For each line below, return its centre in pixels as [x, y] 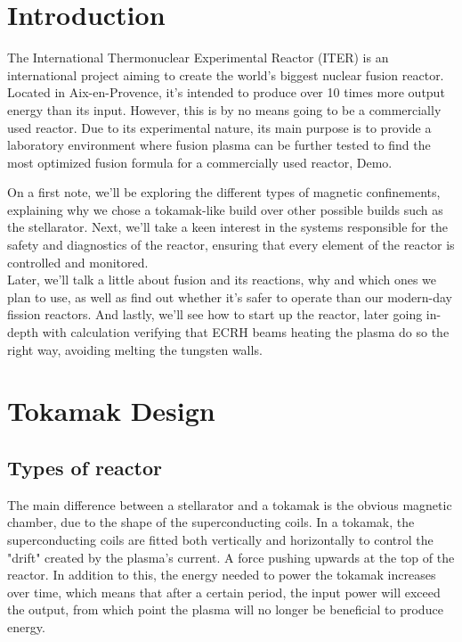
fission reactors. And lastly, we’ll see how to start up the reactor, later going [215, 314]
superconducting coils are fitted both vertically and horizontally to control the [220, 539]
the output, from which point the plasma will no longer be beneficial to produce [225, 609]
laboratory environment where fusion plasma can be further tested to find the [219, 145]
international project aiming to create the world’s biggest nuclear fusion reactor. [226, 74]
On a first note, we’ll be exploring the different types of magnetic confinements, [224, 192]
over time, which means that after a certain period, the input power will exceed [224, 592]
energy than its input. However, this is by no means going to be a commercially [224, 109]
